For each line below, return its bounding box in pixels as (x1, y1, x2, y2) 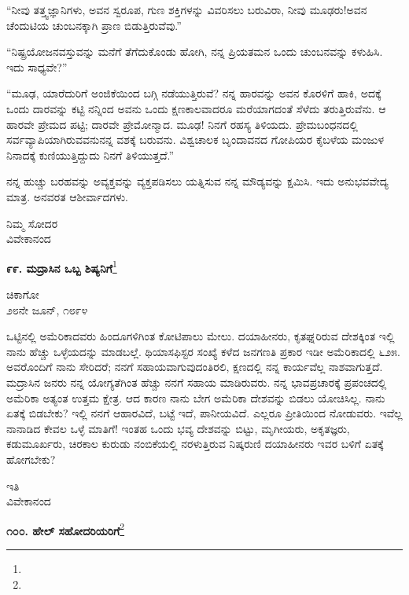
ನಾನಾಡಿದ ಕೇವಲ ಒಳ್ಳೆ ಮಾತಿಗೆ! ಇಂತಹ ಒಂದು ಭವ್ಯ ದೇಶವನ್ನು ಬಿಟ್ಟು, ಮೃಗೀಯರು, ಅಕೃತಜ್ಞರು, (6, 420, 350, 436)
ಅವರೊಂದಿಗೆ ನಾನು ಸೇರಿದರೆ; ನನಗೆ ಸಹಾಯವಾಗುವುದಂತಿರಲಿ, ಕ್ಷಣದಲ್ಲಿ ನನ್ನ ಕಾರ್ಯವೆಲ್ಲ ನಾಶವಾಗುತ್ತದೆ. (6, 358, 383, 375)
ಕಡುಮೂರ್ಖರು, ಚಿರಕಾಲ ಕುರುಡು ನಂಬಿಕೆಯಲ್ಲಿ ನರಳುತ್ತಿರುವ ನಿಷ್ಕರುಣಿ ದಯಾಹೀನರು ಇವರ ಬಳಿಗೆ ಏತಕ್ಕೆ (6, 435, 384, 452)
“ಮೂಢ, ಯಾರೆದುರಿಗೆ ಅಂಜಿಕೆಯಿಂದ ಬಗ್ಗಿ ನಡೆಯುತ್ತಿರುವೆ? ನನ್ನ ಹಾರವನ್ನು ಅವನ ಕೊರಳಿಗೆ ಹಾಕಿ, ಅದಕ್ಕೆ (6, 85, 381, 101)
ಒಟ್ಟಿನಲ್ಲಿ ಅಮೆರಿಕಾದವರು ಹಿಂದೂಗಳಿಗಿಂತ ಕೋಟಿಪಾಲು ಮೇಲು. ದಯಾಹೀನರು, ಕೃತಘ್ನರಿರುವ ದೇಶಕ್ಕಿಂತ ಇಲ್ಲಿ (6, 328, 395, 344)
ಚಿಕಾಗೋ (6, 285, 39, 302)
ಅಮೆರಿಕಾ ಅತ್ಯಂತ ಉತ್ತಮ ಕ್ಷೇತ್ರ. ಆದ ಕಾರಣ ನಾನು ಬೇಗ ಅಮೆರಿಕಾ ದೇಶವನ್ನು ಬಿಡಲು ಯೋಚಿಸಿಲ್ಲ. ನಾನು (6, 389, 385, 406)
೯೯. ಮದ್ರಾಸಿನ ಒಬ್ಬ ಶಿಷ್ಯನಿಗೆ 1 (6, 257, 117, 276)
